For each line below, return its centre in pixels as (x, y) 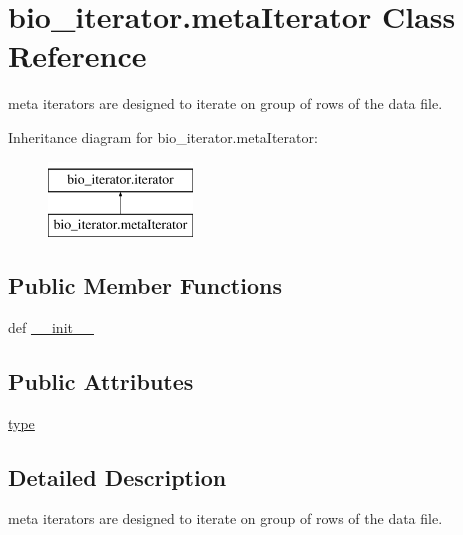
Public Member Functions (145, 285)
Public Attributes (101, 380)
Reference (77, 55)
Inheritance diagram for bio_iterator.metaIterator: (163, 136)
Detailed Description (117, 476)
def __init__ (51, 326)
